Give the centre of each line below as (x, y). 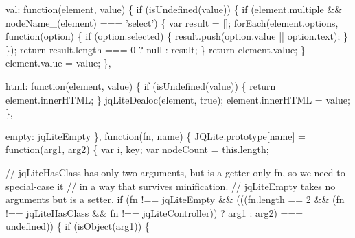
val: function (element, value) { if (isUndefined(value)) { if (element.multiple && (174, 9)
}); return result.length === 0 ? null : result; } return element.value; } (156, 49)
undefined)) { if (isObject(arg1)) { (78, 226)
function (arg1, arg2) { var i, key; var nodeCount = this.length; (137, 149)
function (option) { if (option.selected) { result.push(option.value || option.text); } (177, 36)
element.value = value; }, (58, 63)
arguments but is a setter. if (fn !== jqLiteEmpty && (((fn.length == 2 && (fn (175, 199)
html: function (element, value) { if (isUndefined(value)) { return (141, 85)
